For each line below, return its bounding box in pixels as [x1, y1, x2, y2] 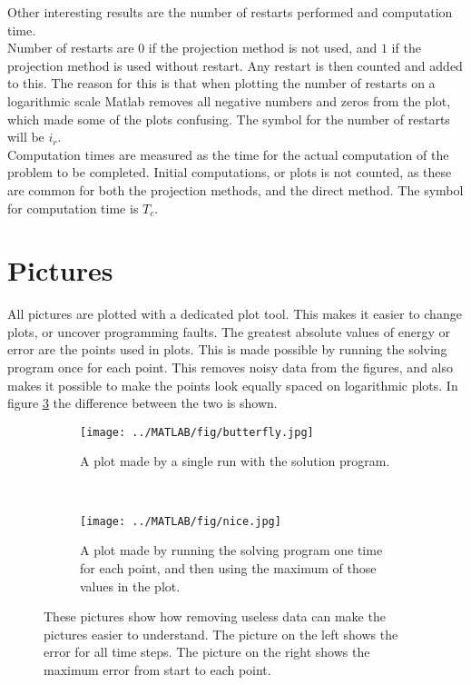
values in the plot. [80, 576, 181, 595]
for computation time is [7, 198, 139, 217]
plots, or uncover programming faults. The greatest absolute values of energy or [7, 322, 450, 341]
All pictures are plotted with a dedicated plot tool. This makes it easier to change [7, 304, 462, 323]
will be [7, 127, 44, 146]
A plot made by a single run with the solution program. [80, 452, 390, 471]
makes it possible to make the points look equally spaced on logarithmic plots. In [7, 375, 458, 394]
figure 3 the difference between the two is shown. [7, 393, 278, 412]
